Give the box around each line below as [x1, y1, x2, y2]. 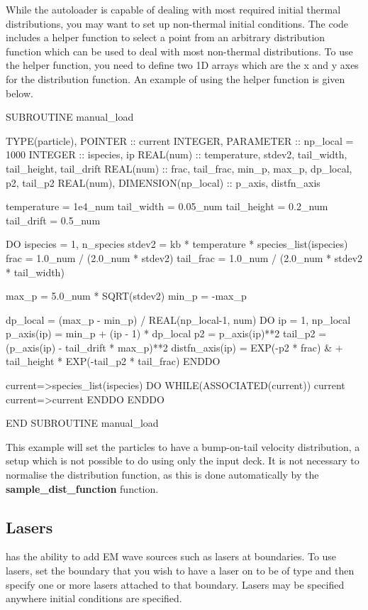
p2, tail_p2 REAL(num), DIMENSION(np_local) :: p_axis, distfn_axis [6, 175, 320, 190]
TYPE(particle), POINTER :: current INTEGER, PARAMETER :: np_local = [6, 133, 354, 148]
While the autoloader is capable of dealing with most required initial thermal [6, 2, 341, 16]
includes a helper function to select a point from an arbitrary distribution [6, 30, 325, 45]
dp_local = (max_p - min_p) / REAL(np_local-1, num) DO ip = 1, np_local [6, 312, 351, 327]
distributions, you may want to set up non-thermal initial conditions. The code [6, 16, 349, 31]
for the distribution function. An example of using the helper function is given [6, 71, 345, 86]
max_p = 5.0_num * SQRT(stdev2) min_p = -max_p [6, 288, 247, 303]
